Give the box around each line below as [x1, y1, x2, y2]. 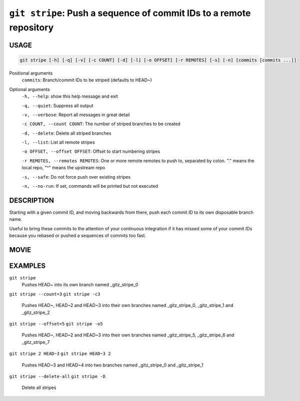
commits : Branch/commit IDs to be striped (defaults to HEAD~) [21, 77, 152, 83]
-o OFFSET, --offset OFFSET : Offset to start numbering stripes [21, 148, 160, 155]
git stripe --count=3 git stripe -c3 [9, 291, 100, 297]
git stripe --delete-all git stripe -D [9, 373, 106, 379]
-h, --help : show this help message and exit [21, 93, 118, 100]
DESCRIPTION [9, 196, 54, 205]
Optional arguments [9, 86, 50, 92]
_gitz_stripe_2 [21, 309, 50, 315]
